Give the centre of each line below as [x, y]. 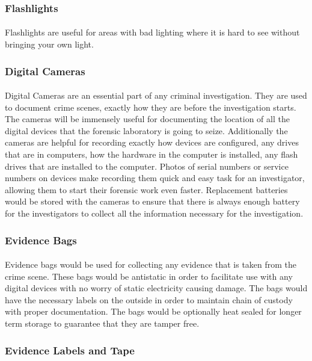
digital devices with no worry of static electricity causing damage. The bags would [156, 288]
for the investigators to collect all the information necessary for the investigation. [154, 213]
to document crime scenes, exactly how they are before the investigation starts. [151, 107]
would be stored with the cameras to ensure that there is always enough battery [152, 201]
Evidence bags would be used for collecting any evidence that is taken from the [151, 264]
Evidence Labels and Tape [70, 350]
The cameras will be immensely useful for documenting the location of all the [147, 119]
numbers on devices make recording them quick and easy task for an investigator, [155, 178]
